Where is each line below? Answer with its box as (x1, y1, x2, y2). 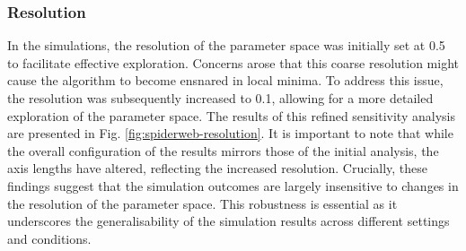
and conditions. (7, 229, 92, 247)
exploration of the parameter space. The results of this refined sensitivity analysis (7, 106, 455, 125)
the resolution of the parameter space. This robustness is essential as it (7, 194, 398, 212)
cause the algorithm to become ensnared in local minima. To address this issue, (7, 71, 444, 90)
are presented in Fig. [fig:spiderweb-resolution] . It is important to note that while (7, 124, 453, 143)
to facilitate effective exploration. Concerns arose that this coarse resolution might (7, 53, 459, 72)
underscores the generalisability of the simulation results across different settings (7, 212, 450, 230)
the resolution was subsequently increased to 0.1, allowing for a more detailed (7, 89, 434, 107)
